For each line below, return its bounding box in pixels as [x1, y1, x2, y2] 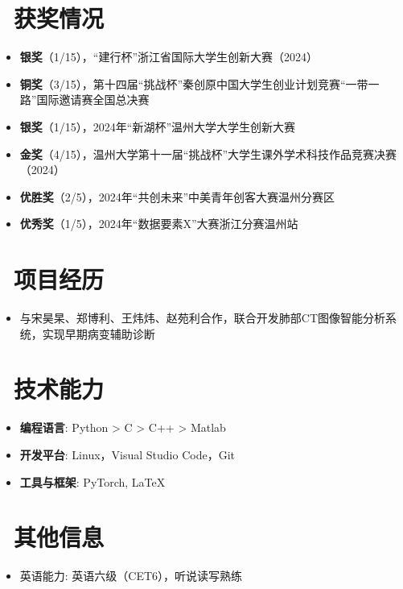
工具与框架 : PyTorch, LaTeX [19, 473, 166, 490]
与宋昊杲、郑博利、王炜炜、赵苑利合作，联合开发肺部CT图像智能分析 [19, 309, 386, 326]
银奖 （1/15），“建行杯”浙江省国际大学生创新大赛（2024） [19, 48, 319, 65]
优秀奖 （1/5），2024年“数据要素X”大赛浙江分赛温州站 [19, 215, 298, 232]
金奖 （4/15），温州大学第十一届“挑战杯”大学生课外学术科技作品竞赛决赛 [19, 145, 397, 162]
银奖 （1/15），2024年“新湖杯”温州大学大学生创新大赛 [19, 118, 296, 135]
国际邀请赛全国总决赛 [36, 91, 150, 108]
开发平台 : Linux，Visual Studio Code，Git [19, 446, 235, 462]
